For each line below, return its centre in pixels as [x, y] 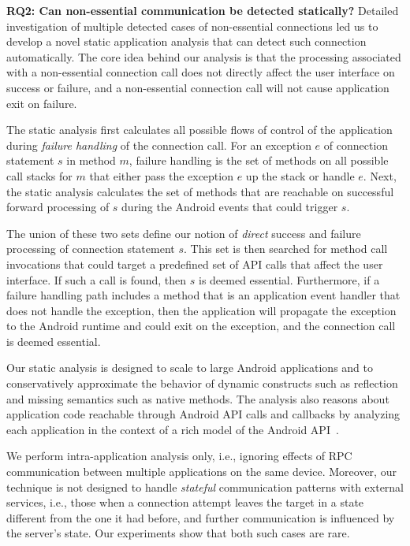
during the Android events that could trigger [230, 207]
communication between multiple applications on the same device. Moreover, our [201, 472]
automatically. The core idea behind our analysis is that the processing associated [204, 56]
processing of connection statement [91, 249]
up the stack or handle [300, 175]
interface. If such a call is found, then [97, 279]
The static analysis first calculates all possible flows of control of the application [199, 130]
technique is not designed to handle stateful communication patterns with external [205, 487]
